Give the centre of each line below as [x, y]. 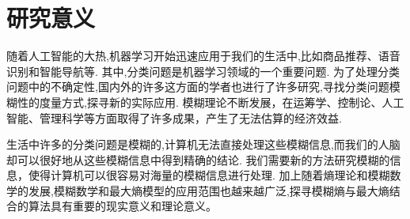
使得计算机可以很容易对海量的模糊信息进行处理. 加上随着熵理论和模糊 [209, 175]
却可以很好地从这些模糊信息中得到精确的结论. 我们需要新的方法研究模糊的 [198, 159]
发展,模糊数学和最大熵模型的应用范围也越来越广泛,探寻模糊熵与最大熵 [209, 190]
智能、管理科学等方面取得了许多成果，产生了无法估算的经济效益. [174, 117]
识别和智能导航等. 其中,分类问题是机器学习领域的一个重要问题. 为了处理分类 [203, 71]
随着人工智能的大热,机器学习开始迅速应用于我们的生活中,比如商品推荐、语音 [203, 56]
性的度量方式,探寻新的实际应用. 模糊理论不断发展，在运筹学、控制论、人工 [211, 102]
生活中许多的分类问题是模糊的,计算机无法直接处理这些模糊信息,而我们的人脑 [203, 144]
